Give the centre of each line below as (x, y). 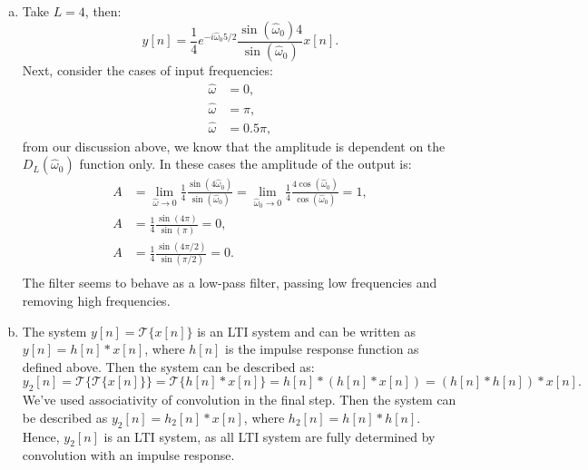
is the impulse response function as (322, 349)
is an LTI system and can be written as (307, 331)
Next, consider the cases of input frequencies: (147, 70)
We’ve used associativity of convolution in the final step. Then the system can (239, 400)
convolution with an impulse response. (128, 455)
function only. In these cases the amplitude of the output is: (245, 164)
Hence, (41, 436)
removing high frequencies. (96, 300)
